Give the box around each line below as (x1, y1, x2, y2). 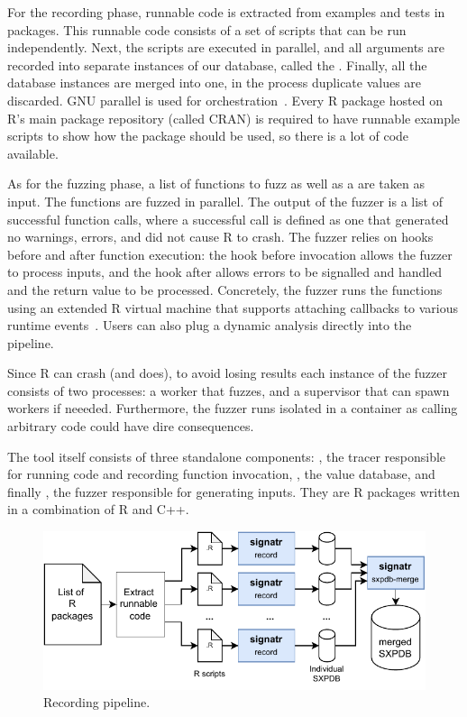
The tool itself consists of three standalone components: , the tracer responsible (7, 446, 446, 465)
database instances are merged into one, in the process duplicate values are (7, 73, 422, 92)
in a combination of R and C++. (7, 500, 189, 519)
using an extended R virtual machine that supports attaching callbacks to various (7, 298, 459, 317)
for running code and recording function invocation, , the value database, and (7, 464, 435, 483)
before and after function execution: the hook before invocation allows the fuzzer (7, 244, 453, 263)
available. (7, 143, 59, 162)
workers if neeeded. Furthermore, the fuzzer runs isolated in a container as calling (7, 399, 458, 418)
